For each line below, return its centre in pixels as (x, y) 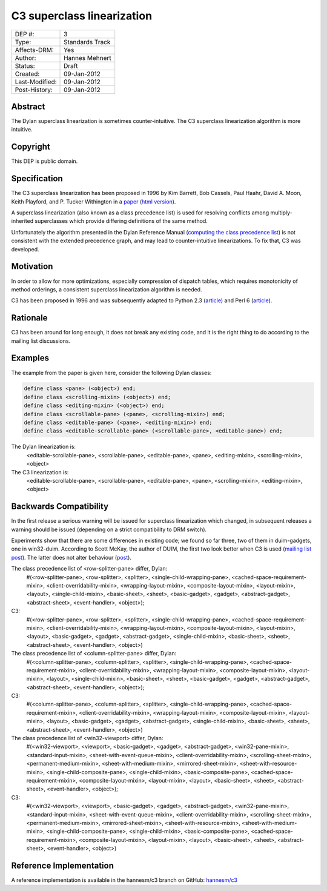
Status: (25, 65)
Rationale (29, 318)
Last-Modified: (36, 82)
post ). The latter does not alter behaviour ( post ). (71, 557)
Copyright (31, 147)
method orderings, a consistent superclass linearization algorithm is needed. (107, 289)
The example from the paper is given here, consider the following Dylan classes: (111, 373)
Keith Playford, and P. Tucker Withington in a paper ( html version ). (94, 201)
